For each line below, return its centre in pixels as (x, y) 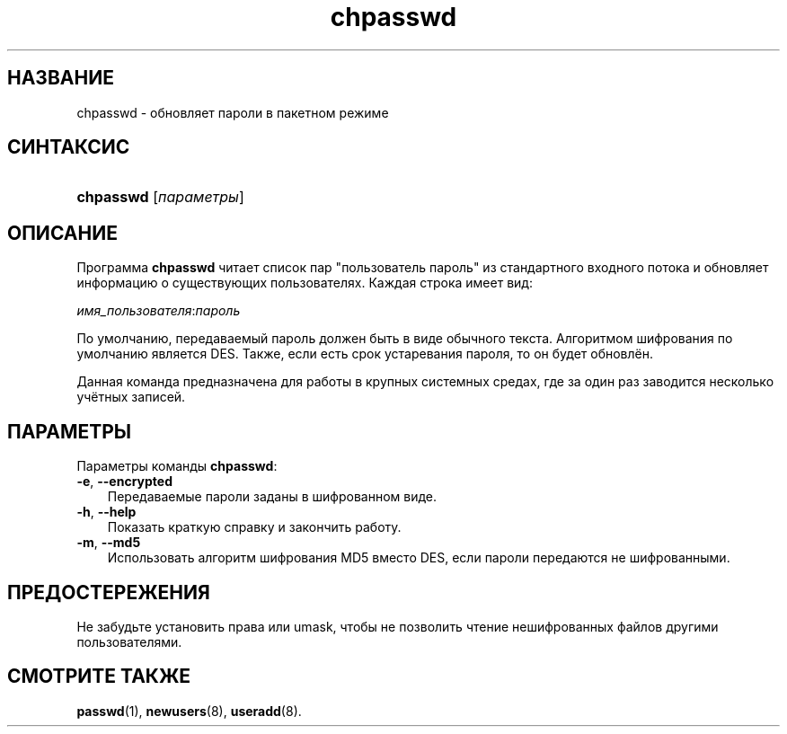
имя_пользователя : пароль (159, 311)
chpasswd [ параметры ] (160, 197)
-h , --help (106, 512)
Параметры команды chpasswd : (177, 466)
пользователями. (129, 641)
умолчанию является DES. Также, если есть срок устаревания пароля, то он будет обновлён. (365, 354)
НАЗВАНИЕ (61, 78)
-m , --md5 (109, 543)
